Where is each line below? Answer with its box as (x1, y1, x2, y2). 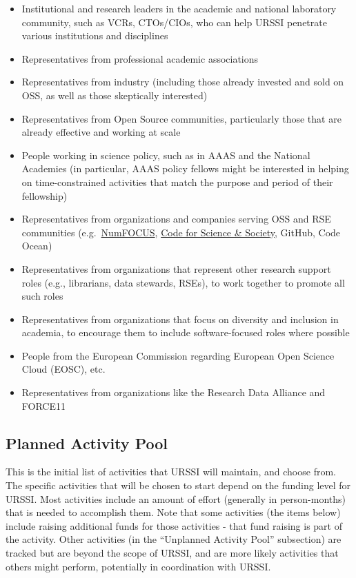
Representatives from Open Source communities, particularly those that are (21, 111, 342, 125)
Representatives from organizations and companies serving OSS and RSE (21, 211, 331, 226)
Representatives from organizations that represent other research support (21, 261, 331, 276)
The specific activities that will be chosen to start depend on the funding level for (6, 478, 351, 493)
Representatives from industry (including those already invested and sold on (21, 74, 344, 89)
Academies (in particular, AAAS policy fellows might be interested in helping (21, 161, 349, 176)
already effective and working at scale (21, 125, 181, 139)
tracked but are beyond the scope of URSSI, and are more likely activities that (6, 546, 339, 560)
